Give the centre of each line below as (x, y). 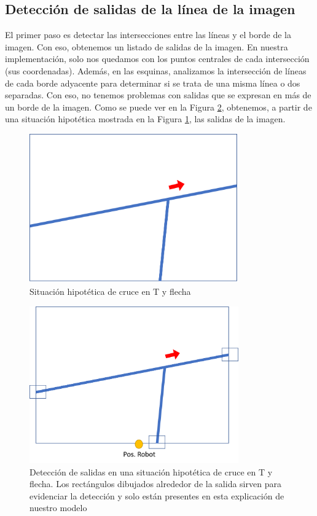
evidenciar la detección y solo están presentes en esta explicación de (157, 495)
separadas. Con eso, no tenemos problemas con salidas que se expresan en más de (158, 95)
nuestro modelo (58, 508)
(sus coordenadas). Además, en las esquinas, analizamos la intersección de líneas (156, 70)
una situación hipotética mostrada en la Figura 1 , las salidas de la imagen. (145, 119)
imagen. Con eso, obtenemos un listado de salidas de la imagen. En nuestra (147, 46)
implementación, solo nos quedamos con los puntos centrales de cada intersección (157, 59)
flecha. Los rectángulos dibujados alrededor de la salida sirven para (155, 484)
